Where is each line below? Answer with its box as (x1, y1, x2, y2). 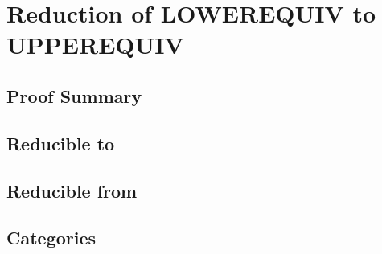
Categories (6, 225, 97, 250)
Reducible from (6, 178, 138, 203)
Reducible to (6, 130, 115, 155)
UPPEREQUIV (6, 28, 184, 61)
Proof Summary (6, 83, 142, 108)
